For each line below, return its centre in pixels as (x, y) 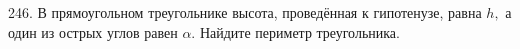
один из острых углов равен (93, 31)
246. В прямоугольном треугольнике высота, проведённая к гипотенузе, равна (245, 12)
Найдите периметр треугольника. (299, 31)
